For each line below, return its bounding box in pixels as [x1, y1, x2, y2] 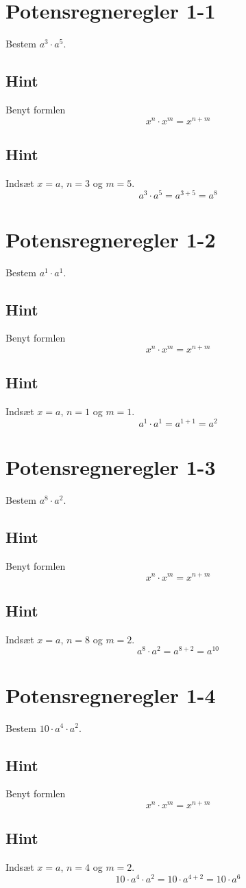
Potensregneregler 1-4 [5, 680, 216, 709]
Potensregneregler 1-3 [5, 453, 216, 481]
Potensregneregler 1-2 [5, 225, 216, 253]
